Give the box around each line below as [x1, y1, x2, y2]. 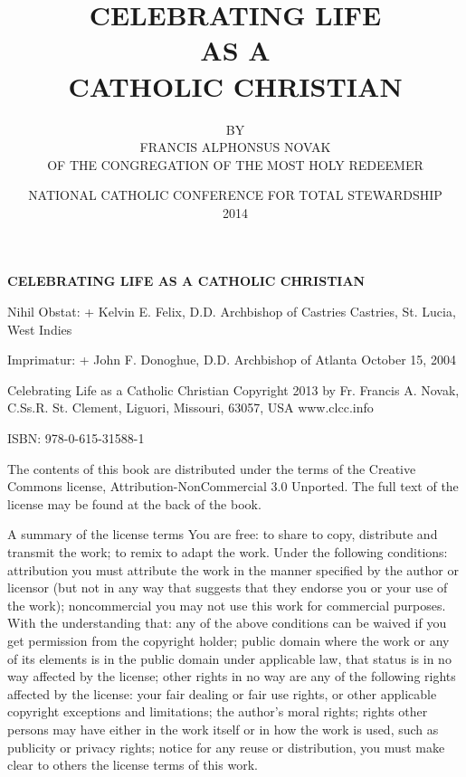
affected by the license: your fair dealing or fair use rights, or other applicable [7, 684, 437, 703]
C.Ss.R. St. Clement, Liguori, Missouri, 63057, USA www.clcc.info [7, 398, 374, 417]
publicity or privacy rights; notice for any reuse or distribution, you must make [7, 737, 445, 756]
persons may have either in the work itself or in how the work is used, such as [7, 719, 439, 738]
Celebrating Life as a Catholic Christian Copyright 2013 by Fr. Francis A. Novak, [7, 380, 460, 399]
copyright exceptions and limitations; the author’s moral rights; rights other [7, 702, 428, 721]
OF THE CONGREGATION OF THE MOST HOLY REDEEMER [47, 155, 423, 174]
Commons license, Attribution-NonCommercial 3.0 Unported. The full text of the [7, 477, 459, 496]
